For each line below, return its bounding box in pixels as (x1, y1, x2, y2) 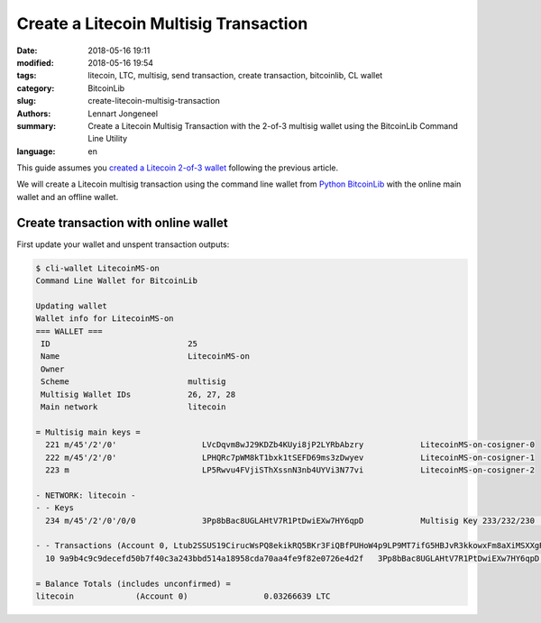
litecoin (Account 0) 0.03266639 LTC (35, 591, 331, 601)
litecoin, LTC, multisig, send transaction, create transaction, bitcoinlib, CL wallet (87, 70, 383, 81)
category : (16, 82, 55, 94)
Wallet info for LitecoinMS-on (35, 314, 175, 324)
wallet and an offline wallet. (16, 191, 119, 202)
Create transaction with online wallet (16, 215, 229, 230)
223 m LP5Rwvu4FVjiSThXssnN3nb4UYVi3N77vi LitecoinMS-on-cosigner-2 (45, 464, 536, 475)
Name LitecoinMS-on (41, 352, 250, 362)
